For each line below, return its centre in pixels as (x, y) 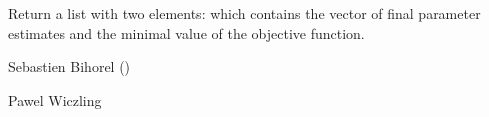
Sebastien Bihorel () (69, 66)
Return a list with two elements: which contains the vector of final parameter (244, 13)
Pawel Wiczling (55, 99)
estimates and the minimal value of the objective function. (186, 32)
